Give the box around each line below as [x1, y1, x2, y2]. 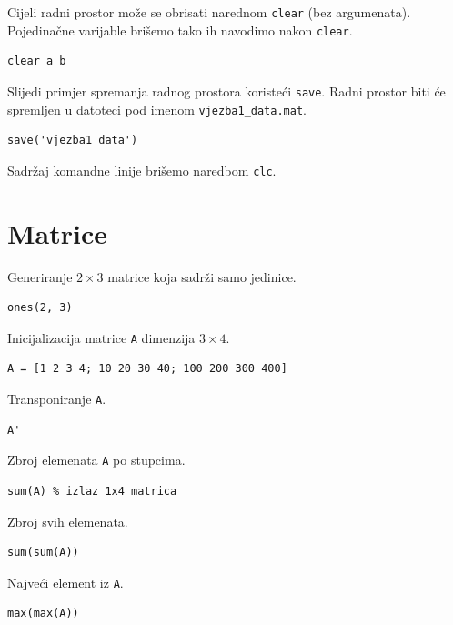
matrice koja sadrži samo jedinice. [107, 267, 297, 286]
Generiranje [7, 267, 73, 286]
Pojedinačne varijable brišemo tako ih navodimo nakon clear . [7, 20, 353, 39]
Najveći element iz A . [7, 572, 124, 591]
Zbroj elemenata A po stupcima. [7, 450, 186, 469]
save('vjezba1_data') [7, 134, 138, 147]
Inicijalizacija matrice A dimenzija [7, 328, 196, 347]
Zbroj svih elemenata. [7, 511, 128, 530]
